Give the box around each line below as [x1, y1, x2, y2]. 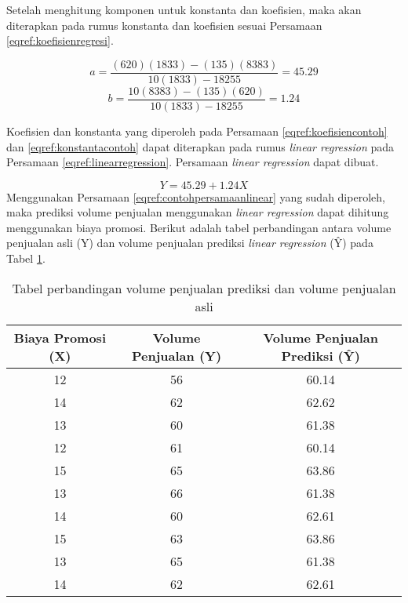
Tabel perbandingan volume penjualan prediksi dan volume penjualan [12, 278, 396, 297]
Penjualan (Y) [132, 346, 222, 365]
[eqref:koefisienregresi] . [6, 32, 114, 49]
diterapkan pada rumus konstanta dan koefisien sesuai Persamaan [6, 16, 322, 33]
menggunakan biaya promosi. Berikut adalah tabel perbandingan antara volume [6, 219, 392, 235]
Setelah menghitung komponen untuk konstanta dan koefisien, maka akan [6, 2, 362, 17]
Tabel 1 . [6, 250, 46, 267]
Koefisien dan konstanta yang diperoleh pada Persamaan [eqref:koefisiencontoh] [6, 122, 388, 139]
